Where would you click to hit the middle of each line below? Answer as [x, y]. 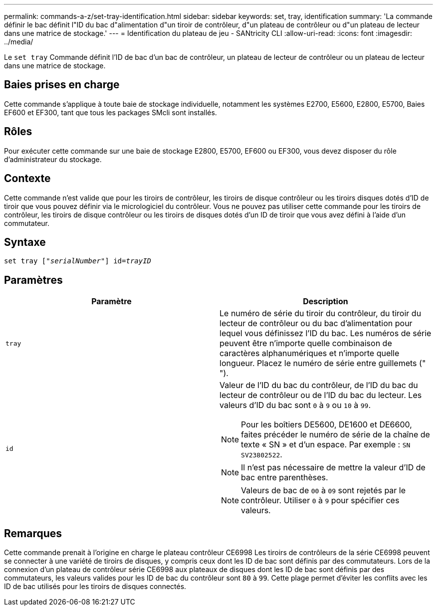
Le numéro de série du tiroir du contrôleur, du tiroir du [321, 313]
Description [326, 302]
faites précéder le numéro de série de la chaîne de [335, 435]
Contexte [27, 179]
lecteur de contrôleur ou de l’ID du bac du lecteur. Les [321, 395]
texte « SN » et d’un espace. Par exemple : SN [326, 445]
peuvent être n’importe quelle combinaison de [306, 343]
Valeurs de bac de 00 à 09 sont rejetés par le [324, 491]
